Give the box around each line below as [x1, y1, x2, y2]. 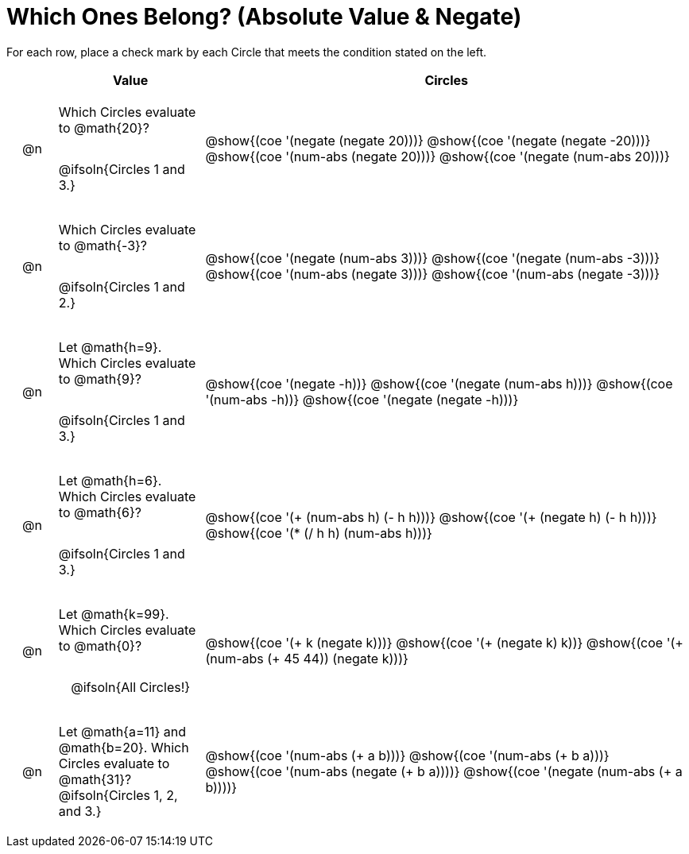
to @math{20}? [58, 119, 149, 136]
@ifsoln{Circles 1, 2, [58, 786, 178, 803]
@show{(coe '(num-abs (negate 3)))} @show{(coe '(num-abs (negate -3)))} [205, 265, 660, 282]
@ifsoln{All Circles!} [71, 678, 191, 695]
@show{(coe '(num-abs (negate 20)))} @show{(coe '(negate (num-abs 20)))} [205, 148, 670, 164]
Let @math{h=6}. [58, 472, 162, 489]
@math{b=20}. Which [58, 739, 189, 755]
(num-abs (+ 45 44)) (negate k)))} [205, 650, 408, 667]
